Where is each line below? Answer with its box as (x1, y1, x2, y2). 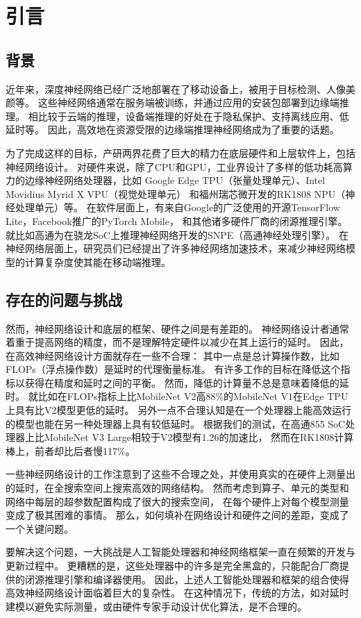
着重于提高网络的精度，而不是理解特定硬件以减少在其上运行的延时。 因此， (6, 335, 349, 349)
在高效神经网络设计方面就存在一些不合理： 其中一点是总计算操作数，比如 (6, 348, 339, 362)
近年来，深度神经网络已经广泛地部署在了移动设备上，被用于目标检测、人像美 (6, 81, 355, 96)
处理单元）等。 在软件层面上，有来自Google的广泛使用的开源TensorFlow (15, 200, 340, 215)
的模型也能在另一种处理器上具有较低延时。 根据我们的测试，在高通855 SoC (6, 416, 346, 431)
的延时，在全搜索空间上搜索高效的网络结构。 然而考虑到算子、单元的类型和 (6, 481, 349, 495)
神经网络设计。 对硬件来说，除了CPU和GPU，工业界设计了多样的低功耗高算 (6, 159, 353, 174)
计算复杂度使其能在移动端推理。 (24, 254, 171, 269)
